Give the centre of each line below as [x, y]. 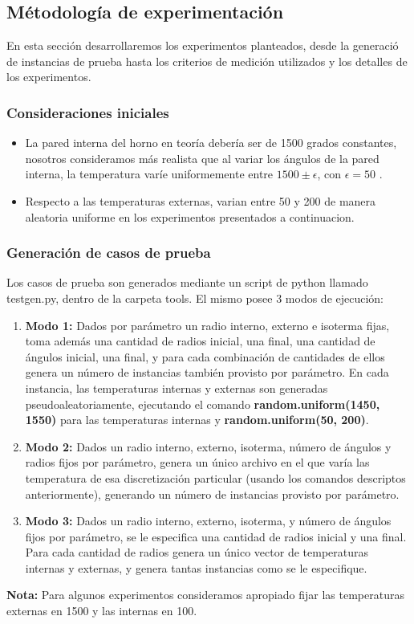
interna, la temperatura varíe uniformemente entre [149, 174]
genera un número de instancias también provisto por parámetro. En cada [207, 372]
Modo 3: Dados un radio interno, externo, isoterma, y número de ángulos [208, 521]
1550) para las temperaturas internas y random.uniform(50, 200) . [197, 420]
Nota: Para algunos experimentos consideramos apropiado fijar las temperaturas [205, 595]
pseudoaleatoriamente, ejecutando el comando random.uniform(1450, [203, 404]
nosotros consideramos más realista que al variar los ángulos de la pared [202, 158]
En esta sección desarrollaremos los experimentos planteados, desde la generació [203, 45]
